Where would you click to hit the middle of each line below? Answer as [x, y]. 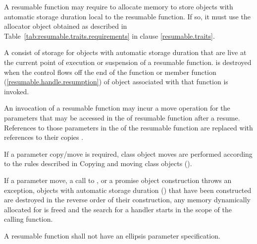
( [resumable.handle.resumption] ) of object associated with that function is [116, 82]
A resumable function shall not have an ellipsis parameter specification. [112, 235]
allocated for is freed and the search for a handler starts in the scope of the [118, 209]
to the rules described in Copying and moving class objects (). [98, 163]
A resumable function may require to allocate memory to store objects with [119, 6]
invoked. [17, 91]
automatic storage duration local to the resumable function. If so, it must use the [127, 16]
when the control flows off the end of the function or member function [110, 72]
